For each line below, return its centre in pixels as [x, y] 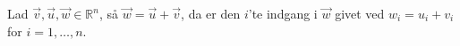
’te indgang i [283, 13]
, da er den [211, 13]
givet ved [360, 13]
